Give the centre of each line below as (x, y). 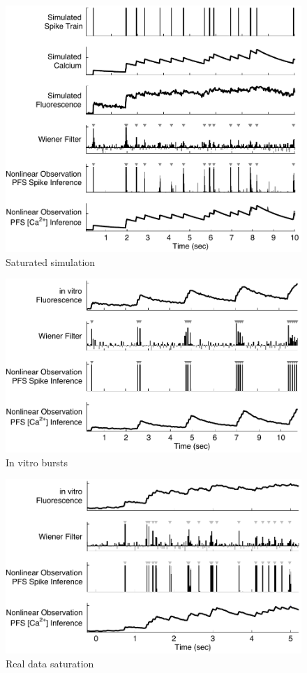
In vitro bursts (37, 462)
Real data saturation (50, 663)
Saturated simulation (51, 261)
